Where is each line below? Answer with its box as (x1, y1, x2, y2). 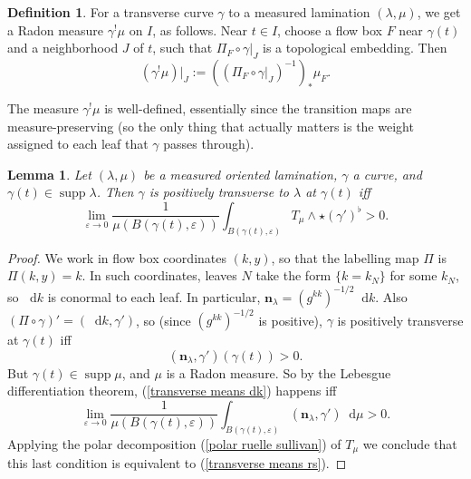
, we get (417, 3, 461, 21)
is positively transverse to (149, 182, 290, 201)
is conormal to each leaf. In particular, (47, 287, 261, 306)
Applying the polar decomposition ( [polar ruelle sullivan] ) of (7, 434, 341, 453)
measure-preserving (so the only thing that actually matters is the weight (7, 116, 414, 135)
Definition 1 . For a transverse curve (7, 3, 214, 21)
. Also (375, 287, 408, 306)
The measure (7, 98, 79, 117)
